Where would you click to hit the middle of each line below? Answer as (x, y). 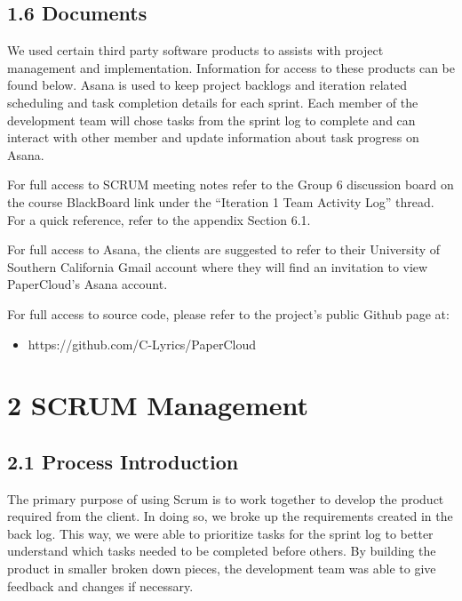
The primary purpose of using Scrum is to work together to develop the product (226, 498)
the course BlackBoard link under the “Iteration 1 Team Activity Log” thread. (221, 201)
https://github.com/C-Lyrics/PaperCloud (142, 344)
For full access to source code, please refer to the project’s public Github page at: (228, 313)
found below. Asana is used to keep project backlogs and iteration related (207, 85)
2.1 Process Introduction (123, 461)
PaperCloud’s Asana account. (88, 284)
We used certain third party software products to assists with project (195, 50)
